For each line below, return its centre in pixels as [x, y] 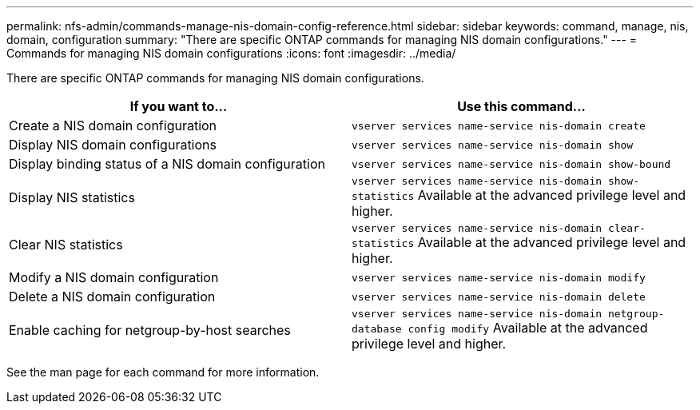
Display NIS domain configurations [113, 145]
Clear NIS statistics [66, 244]
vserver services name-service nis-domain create [499, 125]
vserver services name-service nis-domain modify [499, 277]
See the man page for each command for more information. [163, 372]
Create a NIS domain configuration [113, 125]
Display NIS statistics [72, 197]
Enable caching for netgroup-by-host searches [150, 330]
